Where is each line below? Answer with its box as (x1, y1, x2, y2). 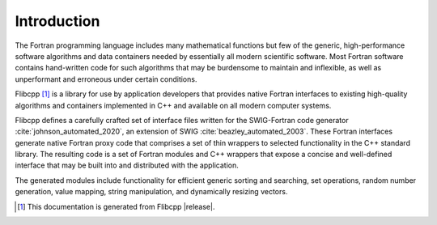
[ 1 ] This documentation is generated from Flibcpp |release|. (17, 202, 215, 211)
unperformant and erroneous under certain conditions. (15, 74, 197, 84)
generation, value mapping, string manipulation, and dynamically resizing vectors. (15, 187, 288, 197)
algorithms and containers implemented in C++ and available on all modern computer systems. (15, 100, 332, 110)
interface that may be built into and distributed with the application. (15, 160, 239, 170)
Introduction (15, 12, 100, 30)
